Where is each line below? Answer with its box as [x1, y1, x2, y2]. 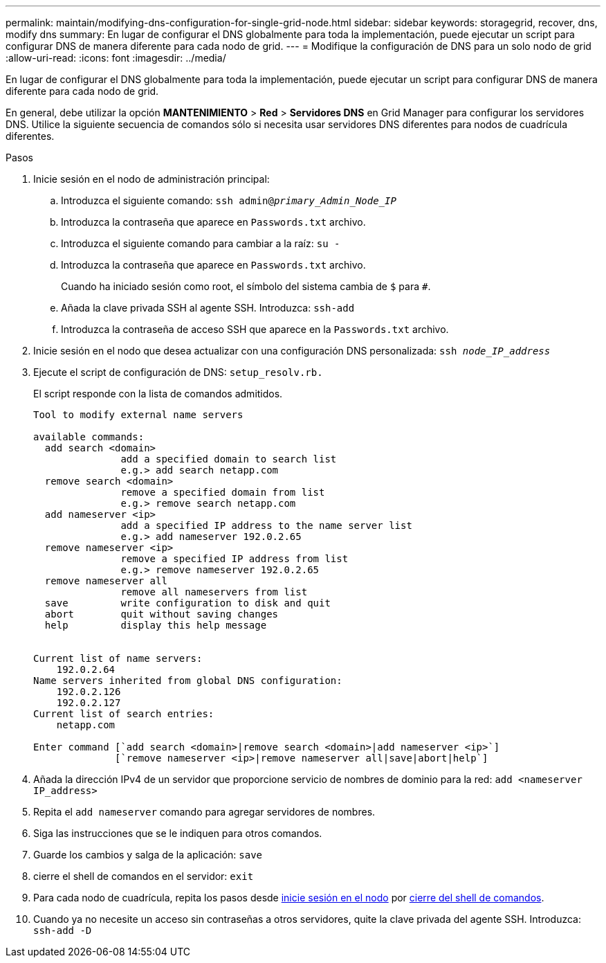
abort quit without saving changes [44, 609, 279, 620]
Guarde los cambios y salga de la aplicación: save [33, 849, 262, 861]
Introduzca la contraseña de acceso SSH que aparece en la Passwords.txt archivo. [61, 323, 449, 335]
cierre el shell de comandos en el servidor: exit [33, 870, 254, 882]
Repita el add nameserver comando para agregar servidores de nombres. [33, 806, 376, 818]
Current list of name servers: [33, 653, 203, 664]
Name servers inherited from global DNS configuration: [33, 675, 342, 686]
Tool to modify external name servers [33, 409, 244, 420]
